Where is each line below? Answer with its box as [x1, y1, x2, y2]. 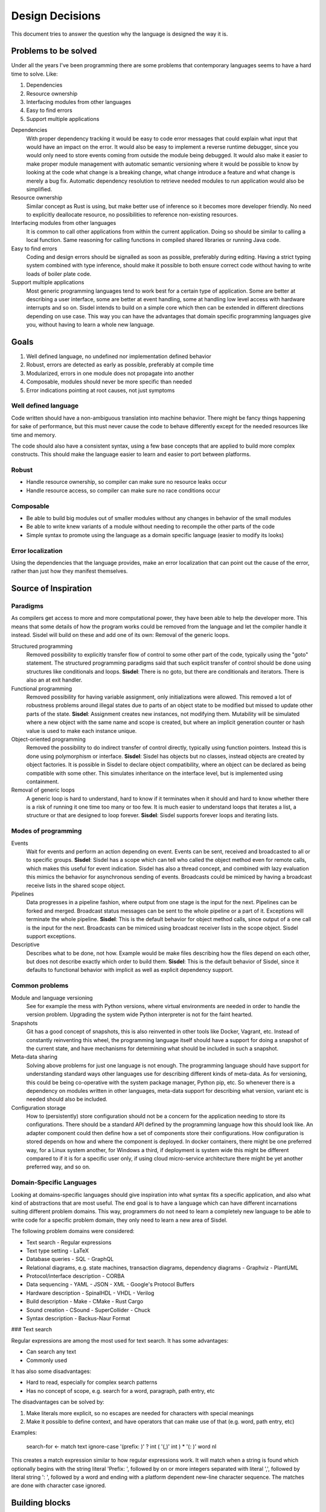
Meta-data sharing [11, 1053, 57, 1061]
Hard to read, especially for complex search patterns [26, 1379, 158, 1386]
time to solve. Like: [11, 70, 58, 77]
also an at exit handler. [26, 676, 83, 683]
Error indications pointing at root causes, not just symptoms [26, 386, 175, 394]
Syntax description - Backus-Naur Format [26, 1315, 130, 1322]
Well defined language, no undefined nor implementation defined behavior [26, 353, 211, 360]
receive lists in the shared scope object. [26, 882, 126, 889]
